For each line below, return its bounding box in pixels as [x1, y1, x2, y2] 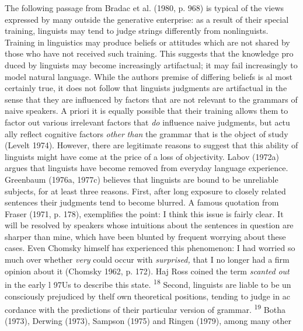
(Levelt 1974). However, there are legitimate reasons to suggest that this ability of [5, 139, 298, 151]
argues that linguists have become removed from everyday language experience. [5, 162, 288, 174]
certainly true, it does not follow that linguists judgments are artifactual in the [5, 82, 287, 94]
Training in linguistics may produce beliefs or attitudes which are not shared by [5, 36, 290, 48]
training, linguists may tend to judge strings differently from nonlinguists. [5, 25, 269, 37]
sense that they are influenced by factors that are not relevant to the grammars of [5, 93, 298, 105]
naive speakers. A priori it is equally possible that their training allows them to [5, 104, 288, 117]
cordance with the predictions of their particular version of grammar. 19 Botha [5, 302, 285, 315]
